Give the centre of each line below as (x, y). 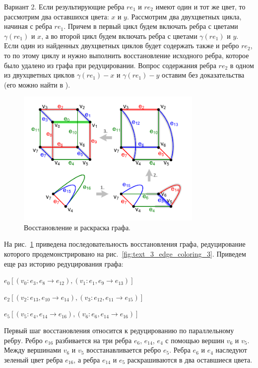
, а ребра (87, 359)
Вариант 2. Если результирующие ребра (64, 6)
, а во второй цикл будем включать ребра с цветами (119, 36)
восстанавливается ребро (124, 350)
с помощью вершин (195, 340)
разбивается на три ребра (94, 340)
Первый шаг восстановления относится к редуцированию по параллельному (119, 330)
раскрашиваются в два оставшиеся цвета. (190, 359)
